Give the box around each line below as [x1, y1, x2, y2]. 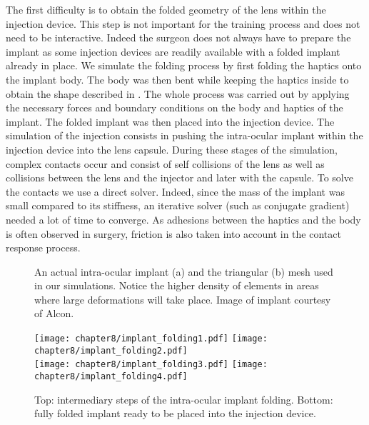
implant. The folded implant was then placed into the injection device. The [6, 114, 335, 129]
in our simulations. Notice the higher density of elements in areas [34, 278, 319, 293]
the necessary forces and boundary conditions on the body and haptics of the [6, 100, 343, 115]
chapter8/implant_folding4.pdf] [34, 371, 188, 382]
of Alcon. [34, 306, 74, 321]
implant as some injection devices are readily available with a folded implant [6, 44, 340, 59]
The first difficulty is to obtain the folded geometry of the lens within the [6, 2, 326, 16]
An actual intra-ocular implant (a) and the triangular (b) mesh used [34, 264, 333, 279]
